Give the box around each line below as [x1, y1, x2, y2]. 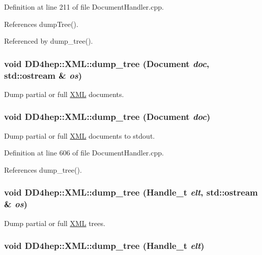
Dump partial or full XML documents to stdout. [4, 130, 155, 141]
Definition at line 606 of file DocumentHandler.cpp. [4, 147, 164, 158]
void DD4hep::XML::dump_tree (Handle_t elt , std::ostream [4, 186, 258, 199]
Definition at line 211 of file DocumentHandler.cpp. [4, 2, 164, 12]
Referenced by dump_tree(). [4, 36, 93, 46]
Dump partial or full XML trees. [4, 217, 105, 228]
